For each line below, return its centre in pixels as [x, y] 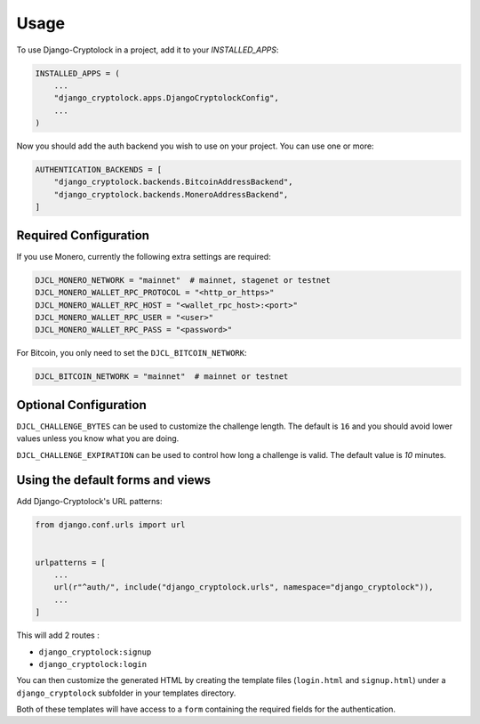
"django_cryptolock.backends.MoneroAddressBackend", [171, 194]
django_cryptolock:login [92, 664]
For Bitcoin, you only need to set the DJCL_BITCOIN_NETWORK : [132, 353]
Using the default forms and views [114, 480]
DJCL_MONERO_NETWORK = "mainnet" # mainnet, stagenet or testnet [183, 280]
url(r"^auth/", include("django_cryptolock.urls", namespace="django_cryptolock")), [244, 587]
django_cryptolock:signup [95, 652]
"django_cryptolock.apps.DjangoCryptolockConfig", [166, 98]
